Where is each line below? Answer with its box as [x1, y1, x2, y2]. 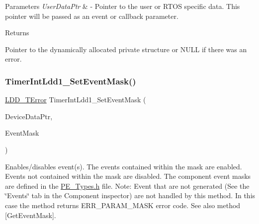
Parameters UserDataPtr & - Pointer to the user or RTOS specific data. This [5, 1, 240, 11]
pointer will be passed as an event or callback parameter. [5, 10, 178, 21]
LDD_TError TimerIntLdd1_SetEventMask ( [5, 94, 146, 105]
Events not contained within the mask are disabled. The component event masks [5, 171, 251, 181]
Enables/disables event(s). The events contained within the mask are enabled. [5, 161, 242, 171]
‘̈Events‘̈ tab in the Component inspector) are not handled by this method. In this [5, 190, 256, 201]
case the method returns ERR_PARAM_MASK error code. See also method [5, 200, 241, 210]
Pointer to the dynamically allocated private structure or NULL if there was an [5, 44, 247, 54]
